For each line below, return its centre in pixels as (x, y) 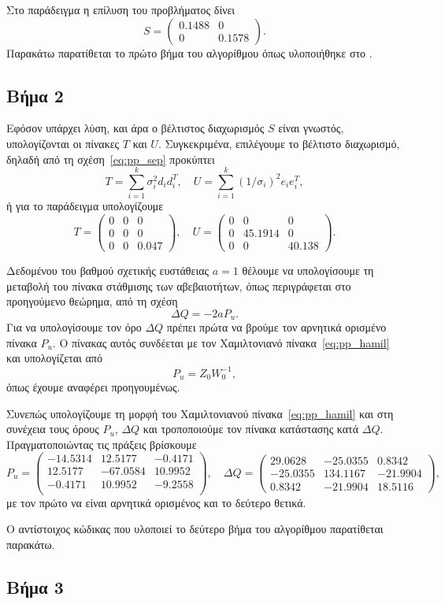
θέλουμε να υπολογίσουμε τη (308, 271)
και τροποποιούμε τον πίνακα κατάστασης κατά (251, 429)
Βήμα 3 (35, 586)
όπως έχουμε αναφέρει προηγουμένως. (93, 387)
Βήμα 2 (35, 95)
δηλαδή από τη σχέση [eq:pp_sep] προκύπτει (111, 159)
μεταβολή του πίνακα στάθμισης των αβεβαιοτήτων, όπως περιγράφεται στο (179, 285)
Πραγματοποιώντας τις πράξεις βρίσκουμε (102, 444)
